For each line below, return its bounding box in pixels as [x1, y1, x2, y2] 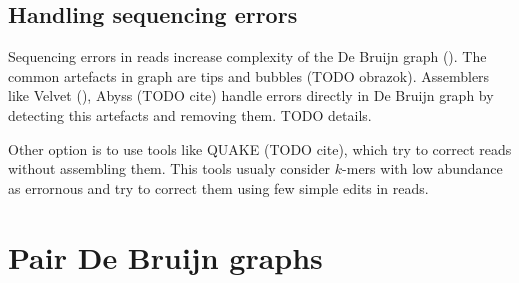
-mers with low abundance [342, 158, 503, 179]
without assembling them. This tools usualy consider [8, 158, 331, 179]
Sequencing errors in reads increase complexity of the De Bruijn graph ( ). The [8, 46, 487, 67]
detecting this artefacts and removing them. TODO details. [8, 104, 372, 125]
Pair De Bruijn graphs [8, 236, 323, 277]
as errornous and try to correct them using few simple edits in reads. [8, 177, 429, 198]
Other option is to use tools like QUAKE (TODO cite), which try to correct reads [8, 138, 512, 159]
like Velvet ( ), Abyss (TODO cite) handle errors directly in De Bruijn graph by [8, 85, 494, 106]
